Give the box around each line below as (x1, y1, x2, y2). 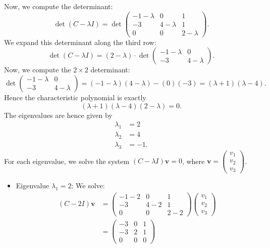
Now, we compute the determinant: (4, 1, 113, 11)
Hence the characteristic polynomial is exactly (4, 92, 146, 102)
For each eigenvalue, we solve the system (4, 155, 130, 166)
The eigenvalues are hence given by (4, 109, 113, 120)
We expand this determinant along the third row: (4, 36, 156, 47)
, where (182, 155, 205, 166)
